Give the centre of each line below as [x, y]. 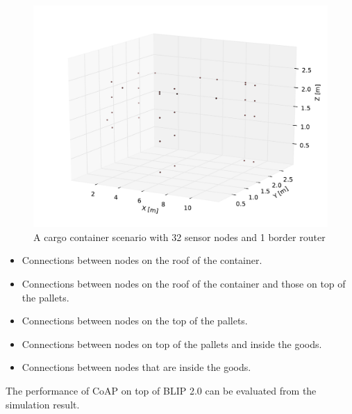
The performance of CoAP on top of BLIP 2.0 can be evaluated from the [161, 390]
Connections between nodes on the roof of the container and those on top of [184, 284]
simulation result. [43, 404]
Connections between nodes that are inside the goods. [136, 367]
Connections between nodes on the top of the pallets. [135, 321]
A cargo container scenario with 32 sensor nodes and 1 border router [179, 237]
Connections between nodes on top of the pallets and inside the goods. [172, 343]
